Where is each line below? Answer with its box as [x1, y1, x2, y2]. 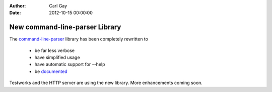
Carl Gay [49, 3, 67, 8]
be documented [34, 68, 67, 74]
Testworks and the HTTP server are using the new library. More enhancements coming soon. [9, 80, 202, 86]
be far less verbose [34, 47, 75, 53]
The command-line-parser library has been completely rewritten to [9, 36, 149, 42]
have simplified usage [34, 54, 80, 60]
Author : [9, 3, 26, 8]
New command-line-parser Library [9, 23, 121, 31]
